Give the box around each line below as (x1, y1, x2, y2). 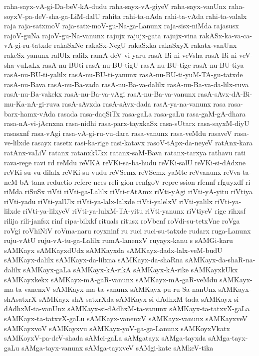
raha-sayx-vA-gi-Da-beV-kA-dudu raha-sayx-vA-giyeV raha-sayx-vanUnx (4, 1, 227, 11)
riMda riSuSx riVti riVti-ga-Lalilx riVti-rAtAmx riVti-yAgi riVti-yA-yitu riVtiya (4, 186, 253, 197)
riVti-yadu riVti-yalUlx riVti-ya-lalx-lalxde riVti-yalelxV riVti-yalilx (4, 196, 213, 206)
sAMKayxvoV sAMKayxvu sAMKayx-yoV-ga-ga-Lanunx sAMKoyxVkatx (4, 323, 230, 333)
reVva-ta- (223, 167, 252, 177)
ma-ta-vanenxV (4, 284, 51, 294)
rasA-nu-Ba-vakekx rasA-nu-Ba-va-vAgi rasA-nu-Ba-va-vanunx (4, 89, 196, 99)
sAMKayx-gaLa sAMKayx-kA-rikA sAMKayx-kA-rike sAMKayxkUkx (23, 264, 238, 275)
